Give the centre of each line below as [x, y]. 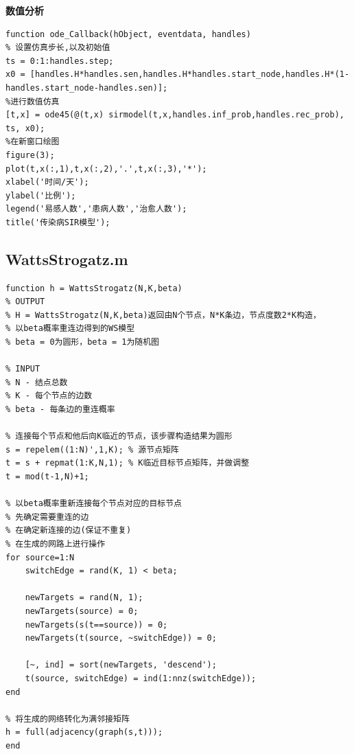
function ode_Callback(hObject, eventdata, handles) [128, 34]
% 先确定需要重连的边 [47, 517]
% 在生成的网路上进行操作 [56, 544]
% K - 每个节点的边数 [49, 396]
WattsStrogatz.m [67, 259]
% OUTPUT [25, 302]
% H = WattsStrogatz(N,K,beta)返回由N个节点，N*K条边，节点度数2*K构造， [163, 315]
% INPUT [23, 369]
